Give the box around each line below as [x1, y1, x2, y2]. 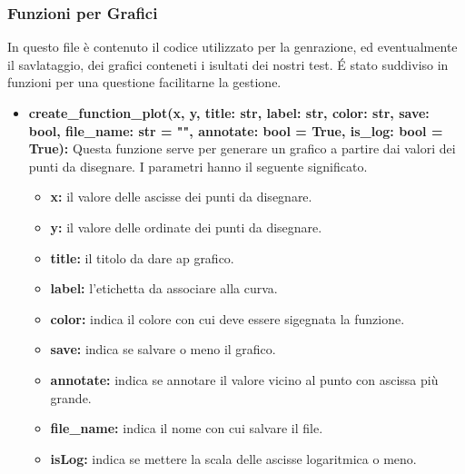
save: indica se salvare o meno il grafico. [50, 340, 276, 359]
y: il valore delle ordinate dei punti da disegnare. [50, 217, 322, 236]
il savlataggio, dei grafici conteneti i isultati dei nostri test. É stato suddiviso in [7, 54, 449, 74]
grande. [50, 388, 92, 407]
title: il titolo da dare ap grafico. [50, 248, 234, 267]
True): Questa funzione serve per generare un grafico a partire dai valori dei [28, 139, 456, 158]
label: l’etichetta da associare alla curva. [50, 279, 278, 298]
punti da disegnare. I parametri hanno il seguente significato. [28, 156, 368, 175]
